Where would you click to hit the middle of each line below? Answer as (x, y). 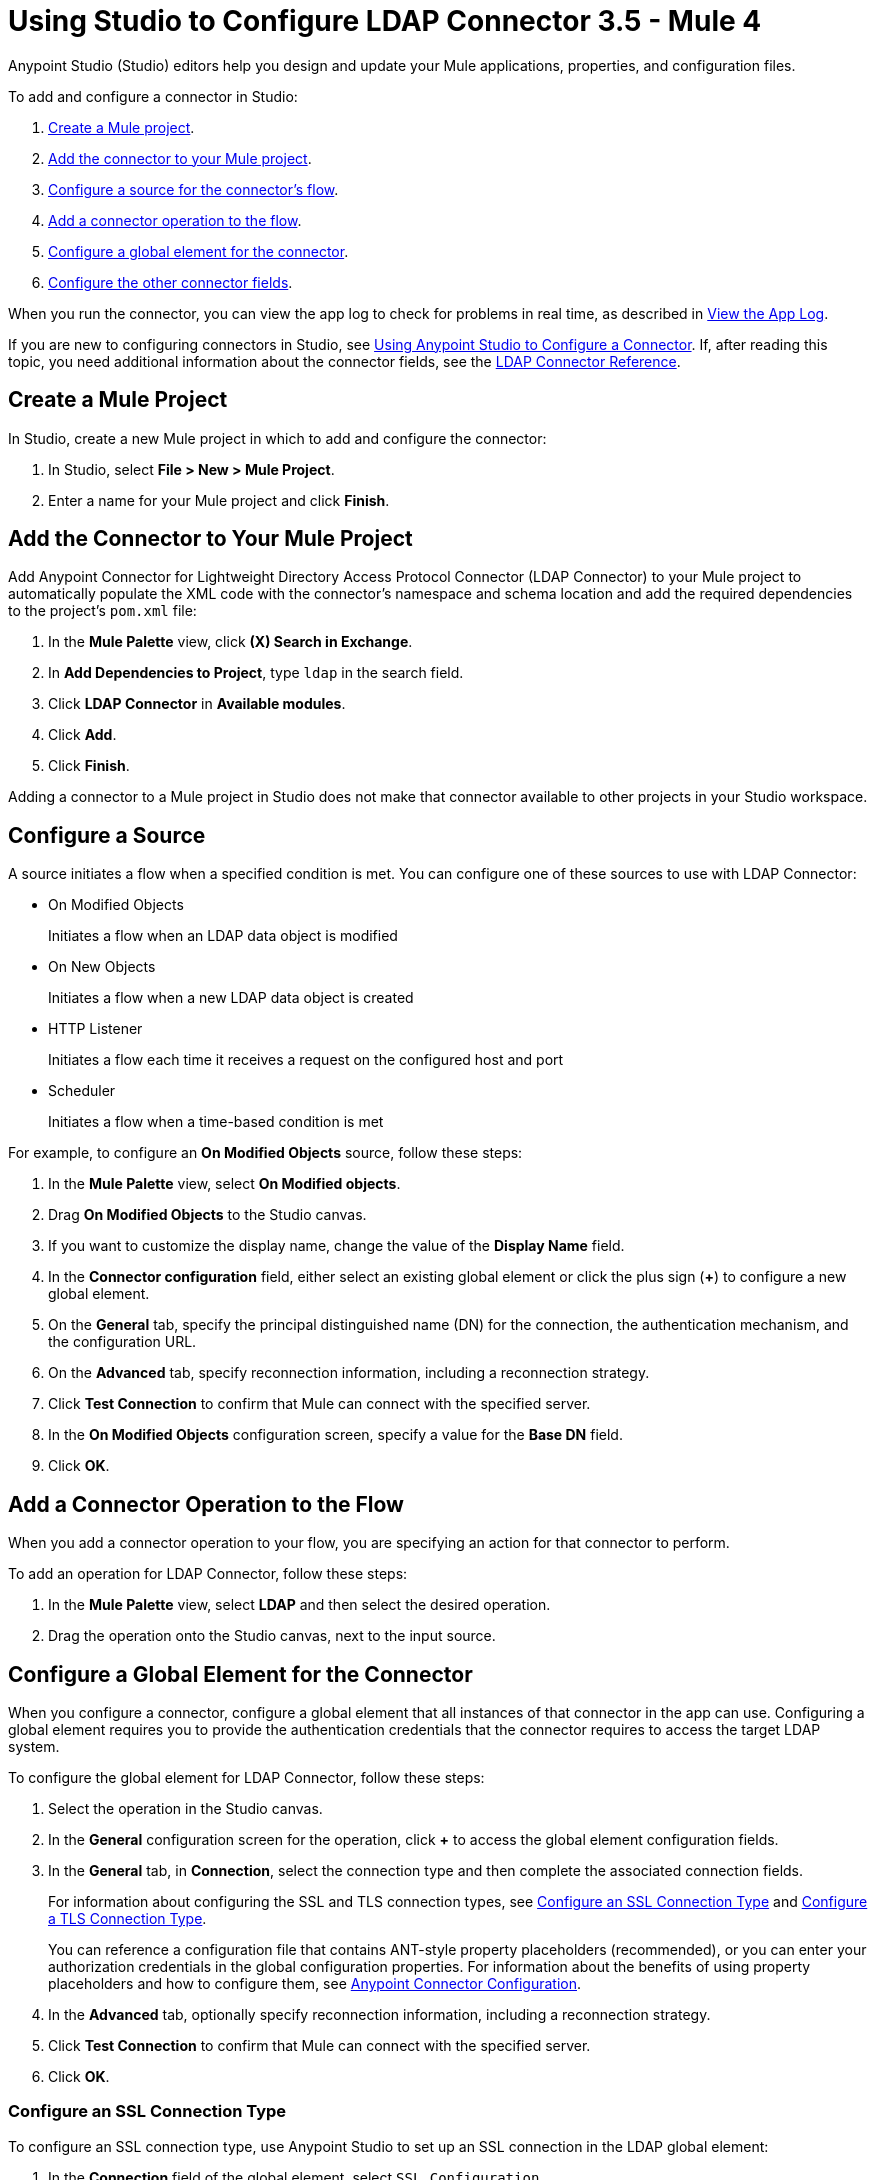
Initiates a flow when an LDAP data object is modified (223, 936)
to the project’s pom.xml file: (102, 611)
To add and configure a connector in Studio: (153, 96)
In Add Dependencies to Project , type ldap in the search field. (256, 673)
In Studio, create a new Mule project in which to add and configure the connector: (277, 438)
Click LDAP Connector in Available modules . (197, 704)
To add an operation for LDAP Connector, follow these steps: (208, 1574)
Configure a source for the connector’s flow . (193, 189)
